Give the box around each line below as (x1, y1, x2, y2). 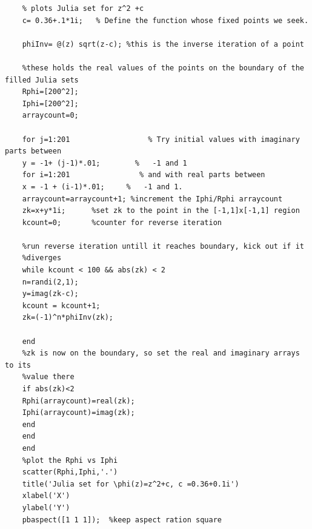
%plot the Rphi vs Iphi (22, 456, 118, 465)
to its (5, 360, 31, 369)
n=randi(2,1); (22, 277, 79, 286)
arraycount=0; (22, 111, 79, 120)
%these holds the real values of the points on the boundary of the (22, 63, 304, 72)
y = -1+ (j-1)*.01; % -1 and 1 (22, 158, 187, 167)
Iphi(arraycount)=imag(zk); (22, 408, 135, 417)
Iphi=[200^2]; (22, 99, 79, 108)
